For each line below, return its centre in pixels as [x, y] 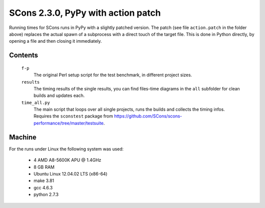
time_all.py [36, 103]
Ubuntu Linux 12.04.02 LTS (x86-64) [70, 174]
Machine [23, 137]
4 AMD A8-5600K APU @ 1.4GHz [67, 160]
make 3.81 [44, 181]
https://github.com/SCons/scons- [148, 116]
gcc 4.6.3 [43, 187]
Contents [24, 55]
